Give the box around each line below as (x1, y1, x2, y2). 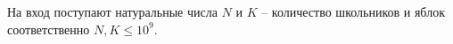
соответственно (7, 19, 90, 38)
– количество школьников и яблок (261, 3, 445, 20)
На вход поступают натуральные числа (7, 3, 218, 20)
